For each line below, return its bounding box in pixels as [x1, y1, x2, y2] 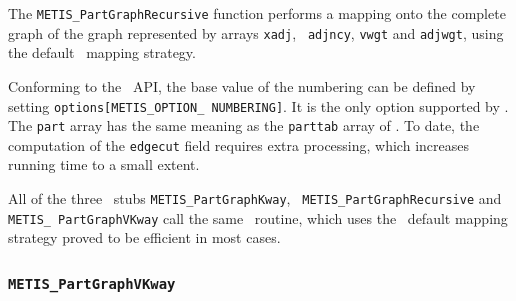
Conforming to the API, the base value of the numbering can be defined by [8, 75, 476, 96]
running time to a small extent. [8, 154, 200, 175]
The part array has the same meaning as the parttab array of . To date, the [8, 115, 480, 136]
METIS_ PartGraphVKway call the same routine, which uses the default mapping [8, 207, 508, 228]
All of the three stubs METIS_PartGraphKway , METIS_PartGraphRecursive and [8, 188, 502, 209]
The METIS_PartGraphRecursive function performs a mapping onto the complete [8, 3, 506, 23]
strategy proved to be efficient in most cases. [8, 227, 281, 248]
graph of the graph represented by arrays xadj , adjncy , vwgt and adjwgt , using [8, 22, 504, 43]
